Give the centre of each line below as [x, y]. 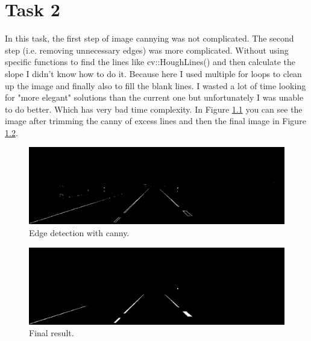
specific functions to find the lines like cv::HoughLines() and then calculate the [150, 62]
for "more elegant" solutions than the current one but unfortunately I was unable [154, 97]
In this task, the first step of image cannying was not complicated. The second [149, 38]
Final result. [52, 333]
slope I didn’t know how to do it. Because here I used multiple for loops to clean [153, 73]
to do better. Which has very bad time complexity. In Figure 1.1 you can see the [154, 109]
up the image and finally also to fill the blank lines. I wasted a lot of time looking [155, 85]
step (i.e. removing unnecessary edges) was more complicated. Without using [147, 50]
